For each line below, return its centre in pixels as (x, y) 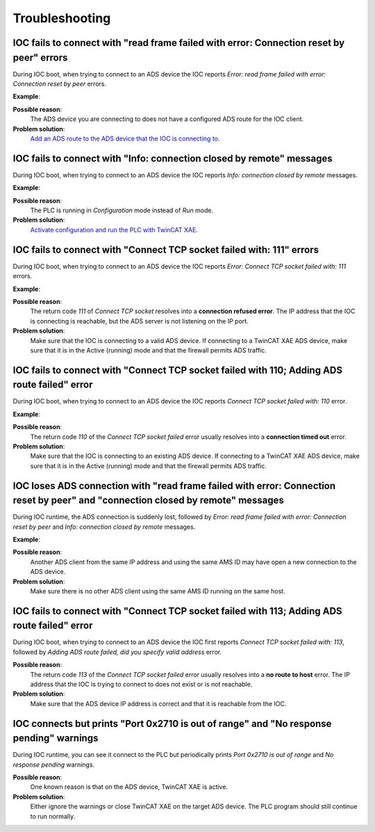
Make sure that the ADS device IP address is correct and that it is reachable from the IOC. (158, 703)
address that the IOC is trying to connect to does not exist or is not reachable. (141, 685)
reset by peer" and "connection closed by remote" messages (149, 501)
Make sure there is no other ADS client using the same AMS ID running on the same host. (158, 591)
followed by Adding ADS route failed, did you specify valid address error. (117, 652)
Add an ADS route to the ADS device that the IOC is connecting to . (125, 138)
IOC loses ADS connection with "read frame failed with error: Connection (174, 486)
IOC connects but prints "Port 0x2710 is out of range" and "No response (172, 723)
